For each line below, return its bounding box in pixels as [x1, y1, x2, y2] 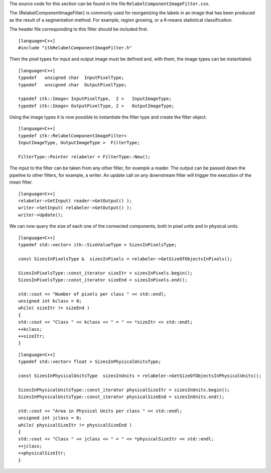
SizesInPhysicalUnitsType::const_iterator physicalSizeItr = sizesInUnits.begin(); [18, 387, 230, 393]
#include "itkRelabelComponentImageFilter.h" [18, 45, 132, 50]
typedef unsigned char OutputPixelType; [18, 82, 127, 87]
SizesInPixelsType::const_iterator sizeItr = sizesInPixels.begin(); [18, 270, 193, 276]
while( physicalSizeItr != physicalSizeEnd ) [18, 422, 132, 428]
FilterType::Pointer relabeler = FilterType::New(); [18, 154, 151, 160]
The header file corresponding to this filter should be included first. [9, 26, 148, 32]
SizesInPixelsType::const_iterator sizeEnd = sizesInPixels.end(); [18, 277, 188, 282]
